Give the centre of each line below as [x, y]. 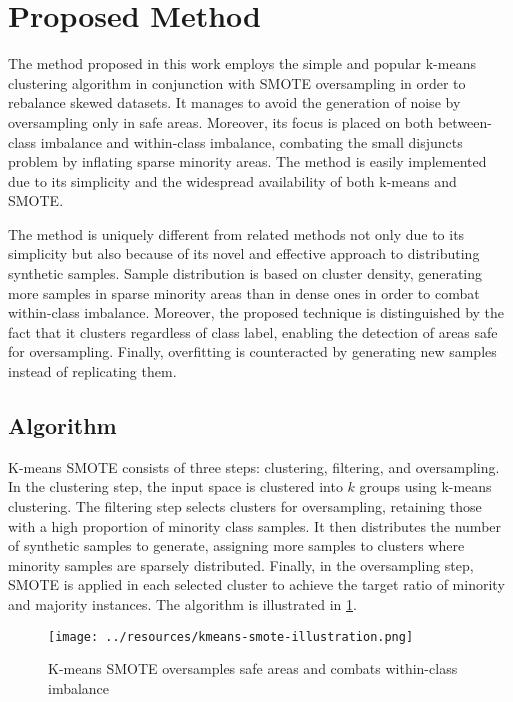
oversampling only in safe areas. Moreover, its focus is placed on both [221, 121]
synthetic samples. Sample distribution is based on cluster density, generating [245, 273]
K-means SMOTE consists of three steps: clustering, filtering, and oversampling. [254, 466]
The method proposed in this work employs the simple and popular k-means [242, 63]
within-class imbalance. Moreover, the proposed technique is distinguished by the [256, 312]
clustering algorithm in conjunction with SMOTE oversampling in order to [237, 82]
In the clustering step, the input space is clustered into [175, 486]
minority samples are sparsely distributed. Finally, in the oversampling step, [241, 564]
